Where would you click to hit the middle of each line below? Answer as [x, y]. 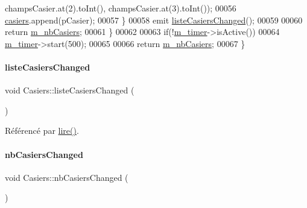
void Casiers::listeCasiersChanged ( [70, 90]
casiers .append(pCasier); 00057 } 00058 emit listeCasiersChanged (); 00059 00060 [154, 20]
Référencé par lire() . [42, 131]
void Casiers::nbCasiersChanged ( [67, 177]
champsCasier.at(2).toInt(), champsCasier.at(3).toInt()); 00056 [121, 8]
